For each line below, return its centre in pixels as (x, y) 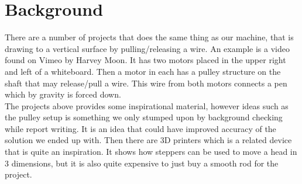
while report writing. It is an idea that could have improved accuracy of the (140, 128)
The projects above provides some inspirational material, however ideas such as (147, 105)
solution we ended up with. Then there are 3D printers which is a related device (148, 140)
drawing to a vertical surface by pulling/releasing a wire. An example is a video (147, 48)
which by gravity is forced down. (63, 94)
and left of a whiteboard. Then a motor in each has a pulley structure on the (143, 71)
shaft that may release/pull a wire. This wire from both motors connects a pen (146, 83)
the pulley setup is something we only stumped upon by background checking (144, 117)
